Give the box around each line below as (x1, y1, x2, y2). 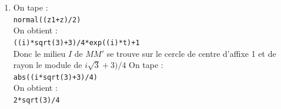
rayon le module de (13, 59, 82, 71)
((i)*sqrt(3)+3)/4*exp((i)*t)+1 (13, 38, 140, 47)
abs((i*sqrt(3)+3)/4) (13, 73, 98, 81)
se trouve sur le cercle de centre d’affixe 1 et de (106, 47, 276, 59)
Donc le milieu (13, 47, 66, 59)
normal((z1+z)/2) (13, 15, 81, 24)
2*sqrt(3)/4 (13, 96, 60, 104)
